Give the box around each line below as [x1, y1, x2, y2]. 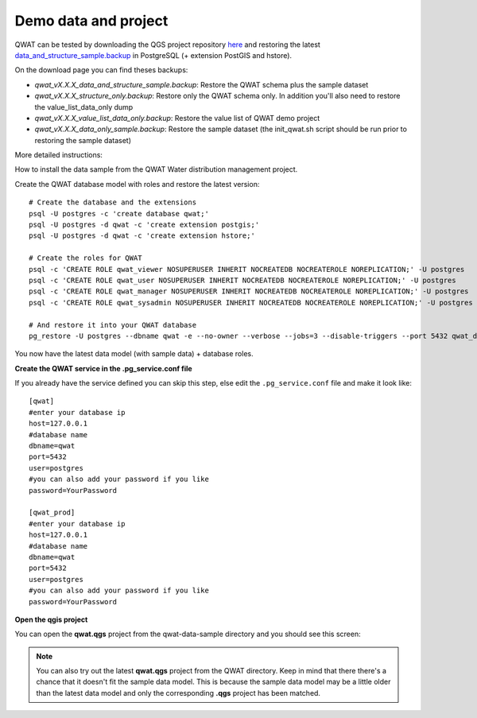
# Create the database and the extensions [29, 198, 197, 207]
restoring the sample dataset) [34, 135, 131, 145]
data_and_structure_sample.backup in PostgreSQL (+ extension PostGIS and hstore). [14, 50, 293, 60]
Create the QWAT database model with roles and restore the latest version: [14, 179, 260, 188]
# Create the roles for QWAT [29, 254, 142, 262]
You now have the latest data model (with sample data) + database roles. [14, 349, 254, 359]
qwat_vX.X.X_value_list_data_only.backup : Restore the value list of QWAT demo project [34, 113, 320, 122]
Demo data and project [14, 12, 169, 29]
